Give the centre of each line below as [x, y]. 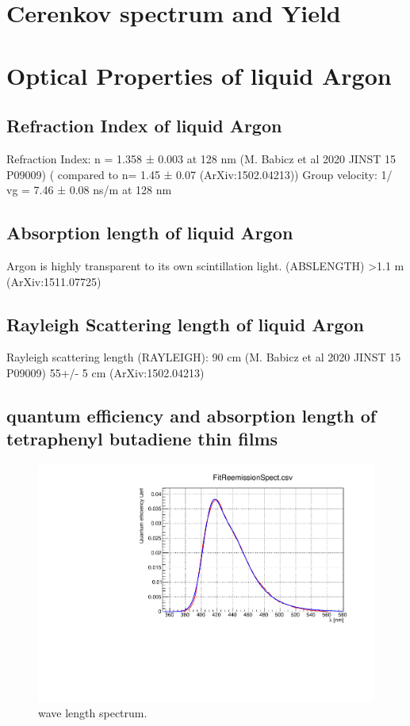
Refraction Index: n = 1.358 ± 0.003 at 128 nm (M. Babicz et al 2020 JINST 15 [201, 158]
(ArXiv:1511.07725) [54, 281]
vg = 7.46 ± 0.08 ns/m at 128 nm [89, 190]
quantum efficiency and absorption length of [192, 415]
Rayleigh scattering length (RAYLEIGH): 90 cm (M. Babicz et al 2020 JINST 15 [204, 357]
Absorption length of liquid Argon [150, 233]
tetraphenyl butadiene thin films [142, 439]
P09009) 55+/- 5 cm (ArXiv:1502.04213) [105, 372]
